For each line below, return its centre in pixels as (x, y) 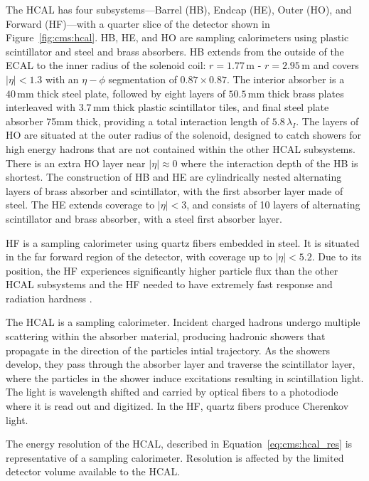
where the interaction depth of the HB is (269, 163)
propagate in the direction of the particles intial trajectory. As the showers (168, 350)
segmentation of (143, 79)
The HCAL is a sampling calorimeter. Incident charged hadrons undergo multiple (183, 322)
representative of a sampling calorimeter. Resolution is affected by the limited (175, 457)
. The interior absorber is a (285, 79)
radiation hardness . (49, 298)
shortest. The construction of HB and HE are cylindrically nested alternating (174, 177)
